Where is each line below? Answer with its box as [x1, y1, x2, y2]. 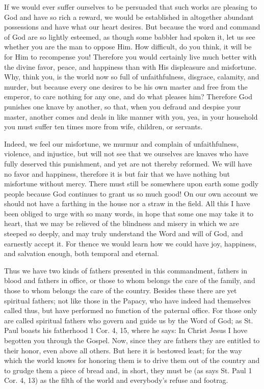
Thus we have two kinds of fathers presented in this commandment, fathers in [4, 265, 247, 275]
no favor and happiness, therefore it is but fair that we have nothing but [4, 168, 230, 179]
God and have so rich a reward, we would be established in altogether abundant [4, 11, 254, 22]
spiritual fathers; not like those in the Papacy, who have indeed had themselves [4, 295, 251, 305]
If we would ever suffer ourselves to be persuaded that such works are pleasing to [4, 2, 257, 12]
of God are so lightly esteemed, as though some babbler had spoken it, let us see [4, 31, 255, 42]
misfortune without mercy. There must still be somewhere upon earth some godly [4, 178, 259, 189]
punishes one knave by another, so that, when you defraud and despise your [4, 101, 241, 112]
